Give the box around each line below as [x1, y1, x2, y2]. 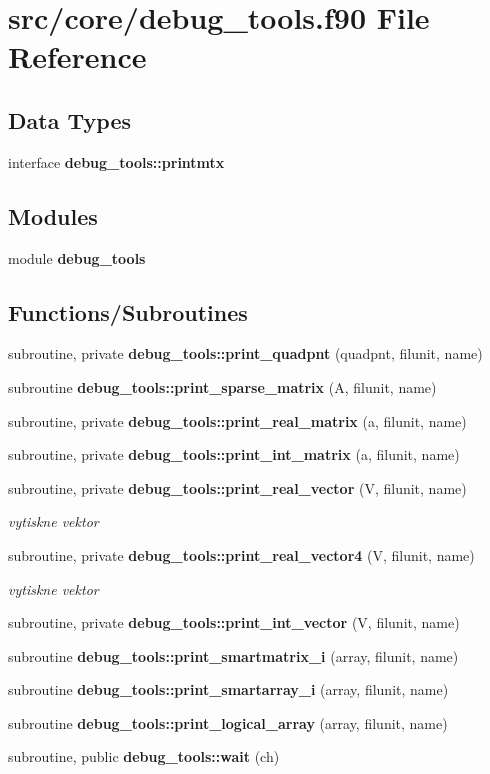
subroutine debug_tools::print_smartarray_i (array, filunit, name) [8, 679, 449, 700]
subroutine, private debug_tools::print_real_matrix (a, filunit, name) [8, 410, 467, 431]
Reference [8, 36, 147, 77]
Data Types [8, 104, 131, 135]
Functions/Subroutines [8, 296, 248, 327]
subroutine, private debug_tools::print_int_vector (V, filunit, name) [8, 612, 460, 633]
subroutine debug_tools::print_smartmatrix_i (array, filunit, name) [8, 645, 459, 666]
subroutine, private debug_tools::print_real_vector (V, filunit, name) [8, 477, 467, 498]
